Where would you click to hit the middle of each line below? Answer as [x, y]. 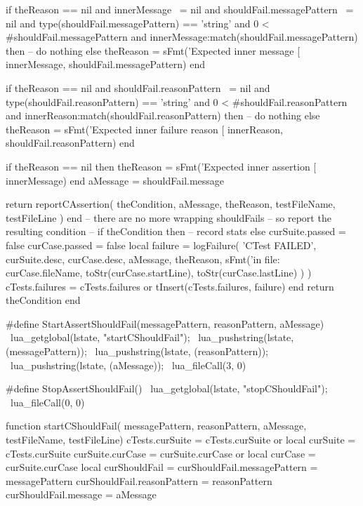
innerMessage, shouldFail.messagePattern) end [105, 64]
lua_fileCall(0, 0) [47, 402]
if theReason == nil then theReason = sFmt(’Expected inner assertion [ [161, 166]
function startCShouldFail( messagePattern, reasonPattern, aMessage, [156, 426]
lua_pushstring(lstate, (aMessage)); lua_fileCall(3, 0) [128, 365]
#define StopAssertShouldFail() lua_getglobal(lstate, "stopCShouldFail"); [167, 388]
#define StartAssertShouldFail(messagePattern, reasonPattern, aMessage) [165, 323]
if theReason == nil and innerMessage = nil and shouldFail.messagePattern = [180, 9]
